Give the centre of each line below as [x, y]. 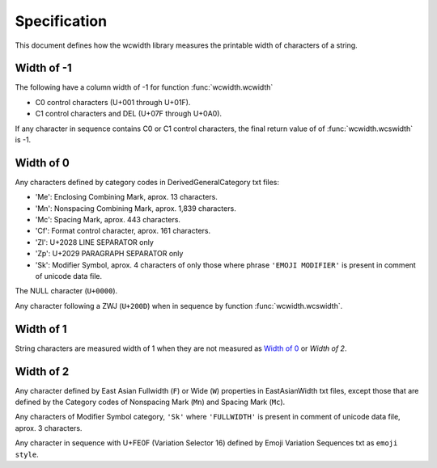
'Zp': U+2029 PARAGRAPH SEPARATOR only [109, 254]
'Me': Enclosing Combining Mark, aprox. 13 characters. [126, 197]
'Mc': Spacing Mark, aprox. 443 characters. [108, 220]
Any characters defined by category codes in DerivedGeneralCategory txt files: [147, 182]
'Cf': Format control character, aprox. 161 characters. [123, 231]
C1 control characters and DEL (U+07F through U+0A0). [129, 114]
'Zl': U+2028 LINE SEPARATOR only [94, 242]
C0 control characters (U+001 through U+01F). [113, 102]
